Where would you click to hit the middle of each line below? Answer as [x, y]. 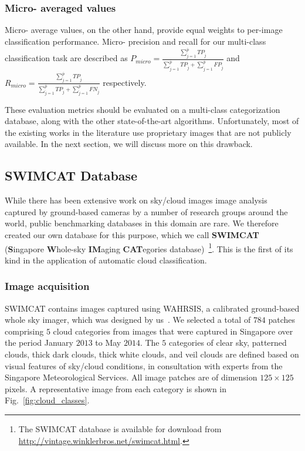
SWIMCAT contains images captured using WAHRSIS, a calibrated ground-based [152, 308]
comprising [24, 331]
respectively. [125, 82]
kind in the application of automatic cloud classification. [106, 260]
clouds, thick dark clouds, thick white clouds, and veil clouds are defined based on [152, 354]
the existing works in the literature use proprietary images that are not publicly [148, 132]
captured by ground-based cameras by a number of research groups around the [146, 211]
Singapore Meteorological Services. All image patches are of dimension [131, 377]
